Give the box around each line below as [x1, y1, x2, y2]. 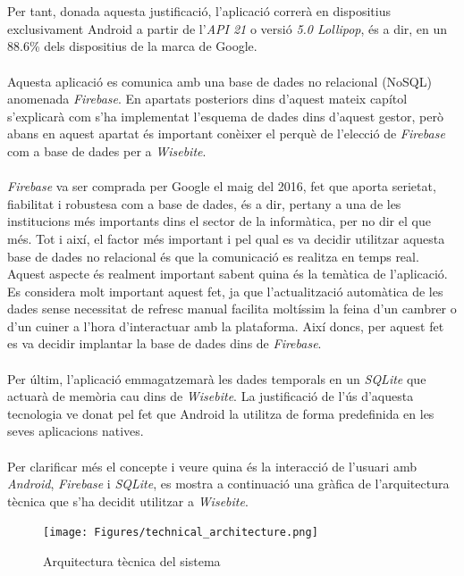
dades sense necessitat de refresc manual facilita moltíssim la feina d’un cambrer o [7, 299, 457, 318]
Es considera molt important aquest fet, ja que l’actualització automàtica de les [7, 281, 443, 300]
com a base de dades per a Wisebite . [7, 141, 207, 160]
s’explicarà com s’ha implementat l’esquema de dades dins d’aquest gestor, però [7, 106, 443, 125]
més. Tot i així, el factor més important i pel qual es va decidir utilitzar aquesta [7, 229, 445, 247]
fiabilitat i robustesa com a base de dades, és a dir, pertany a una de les [7, 194, 401, 213]
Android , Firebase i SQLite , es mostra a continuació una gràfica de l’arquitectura [7, 474, 450, 493]
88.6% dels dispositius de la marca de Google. [7, 37, 257, 55]
